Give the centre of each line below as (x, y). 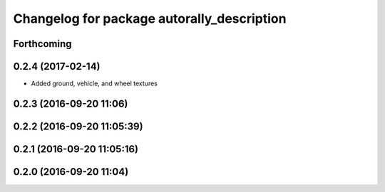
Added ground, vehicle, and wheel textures (94, 84)
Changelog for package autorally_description (150, 18)
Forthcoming (42, 44)
